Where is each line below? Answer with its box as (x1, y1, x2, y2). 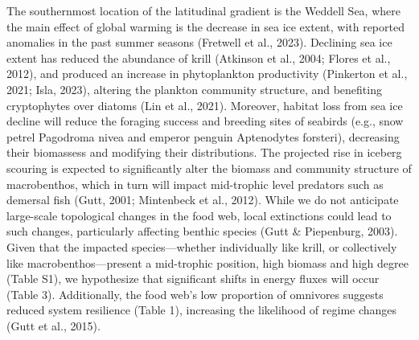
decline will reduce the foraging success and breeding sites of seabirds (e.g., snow (6, 113, 404, 129)
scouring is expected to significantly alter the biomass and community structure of (6, 159, 412, 176)
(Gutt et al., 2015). (6, 317, 101, 334)
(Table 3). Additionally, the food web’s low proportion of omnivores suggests (6, 285, 384, 302)
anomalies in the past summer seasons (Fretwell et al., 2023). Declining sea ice (6, 34, 392, 51)
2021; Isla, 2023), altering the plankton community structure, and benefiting (6, 80, 382, 97)
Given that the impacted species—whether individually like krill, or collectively (6, 238, 397, 255)
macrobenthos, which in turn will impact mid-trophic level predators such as (6, 175, 384, 192)
